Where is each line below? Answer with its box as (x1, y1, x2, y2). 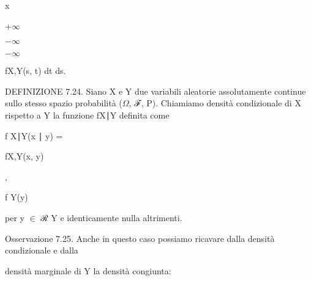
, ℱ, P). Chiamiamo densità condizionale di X (129, 97, 301, 109)
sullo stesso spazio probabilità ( (5, 97, 122, 109)
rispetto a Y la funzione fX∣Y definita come (5, 108, 170, 121)
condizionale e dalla (5, 244, 78, 257)
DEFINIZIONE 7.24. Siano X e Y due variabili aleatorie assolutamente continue (5, 84, 306, 97)
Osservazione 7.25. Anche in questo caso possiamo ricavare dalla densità (5, 232, 275, 244)
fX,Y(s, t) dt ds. (5, 64, 66, 77)
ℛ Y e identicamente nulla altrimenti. (40, 211, 182, 224)
